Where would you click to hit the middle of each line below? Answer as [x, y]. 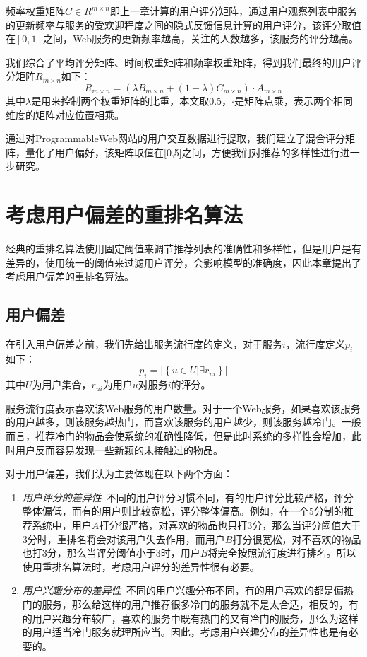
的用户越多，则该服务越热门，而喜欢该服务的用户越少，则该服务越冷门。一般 [183, 422]
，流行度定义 [315, 344]
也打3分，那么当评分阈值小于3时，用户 [111, 553]
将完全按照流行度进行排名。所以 [282, 553]
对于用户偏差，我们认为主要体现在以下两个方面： [119, 473]
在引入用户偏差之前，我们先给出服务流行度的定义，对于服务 [144, 344]
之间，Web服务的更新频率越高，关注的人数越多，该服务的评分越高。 [201, 39]
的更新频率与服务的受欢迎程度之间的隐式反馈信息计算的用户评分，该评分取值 [183, 24]
